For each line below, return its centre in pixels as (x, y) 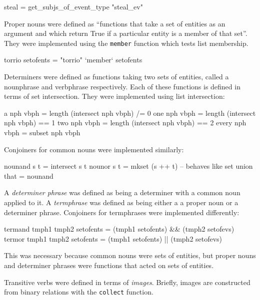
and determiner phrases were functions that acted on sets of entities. (109, 265)
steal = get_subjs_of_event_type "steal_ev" (73, 6)
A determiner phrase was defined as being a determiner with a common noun (122, 192)
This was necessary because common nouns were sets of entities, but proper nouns (130, 255)
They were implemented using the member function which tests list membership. (126, 43)
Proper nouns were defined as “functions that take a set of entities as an (115, 23)
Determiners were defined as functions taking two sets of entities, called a (116, 77)
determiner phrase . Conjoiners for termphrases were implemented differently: (122, 212)
